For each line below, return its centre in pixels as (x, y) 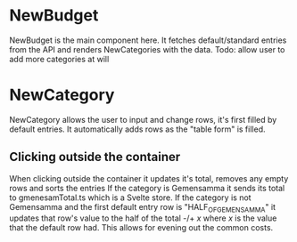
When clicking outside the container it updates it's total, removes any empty (149, 178)
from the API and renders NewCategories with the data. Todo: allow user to (147, 49)
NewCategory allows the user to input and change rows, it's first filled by (143, 119)
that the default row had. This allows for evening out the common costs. (141, 228)
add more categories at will (59, 59)
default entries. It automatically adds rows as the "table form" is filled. (137, 129)
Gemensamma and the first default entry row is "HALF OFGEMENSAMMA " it (143, 208)
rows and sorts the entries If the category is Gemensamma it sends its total (147, 188)
